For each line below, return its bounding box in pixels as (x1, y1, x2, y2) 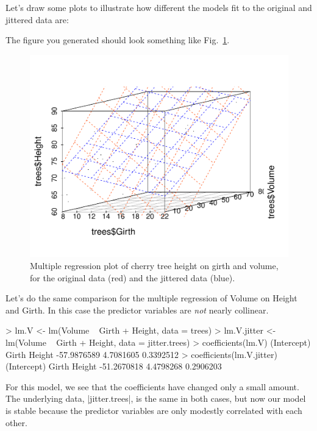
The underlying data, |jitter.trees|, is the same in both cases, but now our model (5, 392, 306, 405)
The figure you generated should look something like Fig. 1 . (5, 33, 230, 46)
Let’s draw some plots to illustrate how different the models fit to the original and (5, 1, 312, 13)
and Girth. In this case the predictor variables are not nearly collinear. (5, 303, 269, 316)
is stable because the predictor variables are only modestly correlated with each (5, 404, 302, 417)
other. (5, 416, 27, 429)
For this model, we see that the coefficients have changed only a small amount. (5, 380, 299, 393)
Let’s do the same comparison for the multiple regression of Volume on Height (5, 292, 297, 304)
